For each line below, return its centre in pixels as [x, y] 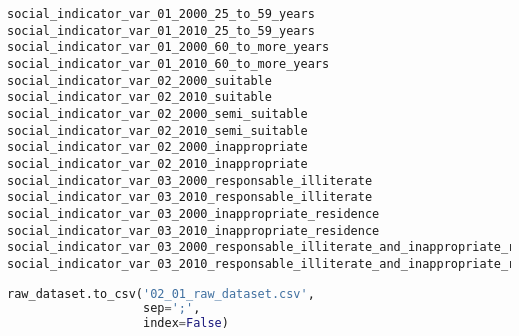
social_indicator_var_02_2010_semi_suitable [157, 130]
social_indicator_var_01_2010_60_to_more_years [168, 63]
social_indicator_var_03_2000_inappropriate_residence [193, 213]
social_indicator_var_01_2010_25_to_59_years [161, 30]
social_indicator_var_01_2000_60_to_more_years [168, 47]
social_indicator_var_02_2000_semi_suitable [157, 113]
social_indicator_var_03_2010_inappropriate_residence [193, 230]
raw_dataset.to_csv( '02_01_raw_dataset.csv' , [161, 293]
